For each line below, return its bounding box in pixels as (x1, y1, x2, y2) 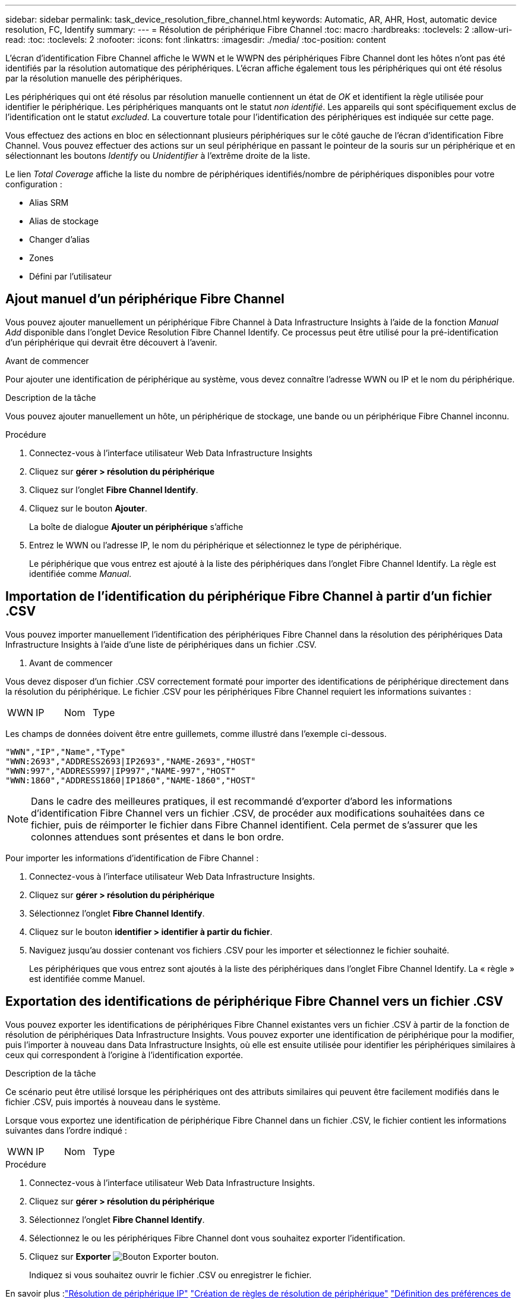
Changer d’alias (29, 234, 90, 244)
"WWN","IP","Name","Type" (5, 746, 126, 757)
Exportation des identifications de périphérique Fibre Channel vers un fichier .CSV (5, 994, 503, 1009)
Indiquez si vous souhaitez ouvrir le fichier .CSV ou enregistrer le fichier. (29, 1269, 312, 1280)
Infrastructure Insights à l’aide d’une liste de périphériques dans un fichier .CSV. (5, 639, 317, 649)
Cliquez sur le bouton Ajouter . (29, 503, 147, 513)
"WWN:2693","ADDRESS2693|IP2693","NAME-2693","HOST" (5, 756, 256, 766)
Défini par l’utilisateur (29, 271, 112, 281)
